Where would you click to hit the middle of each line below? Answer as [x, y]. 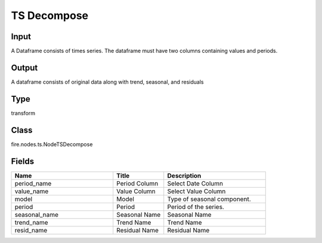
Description [184, 175]
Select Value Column [196, 191]
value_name [32, 191]
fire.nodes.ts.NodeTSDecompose [52, 144]
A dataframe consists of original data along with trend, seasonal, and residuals [107, 82]
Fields [23, 161]
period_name [33, 183]
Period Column [137, 183]
